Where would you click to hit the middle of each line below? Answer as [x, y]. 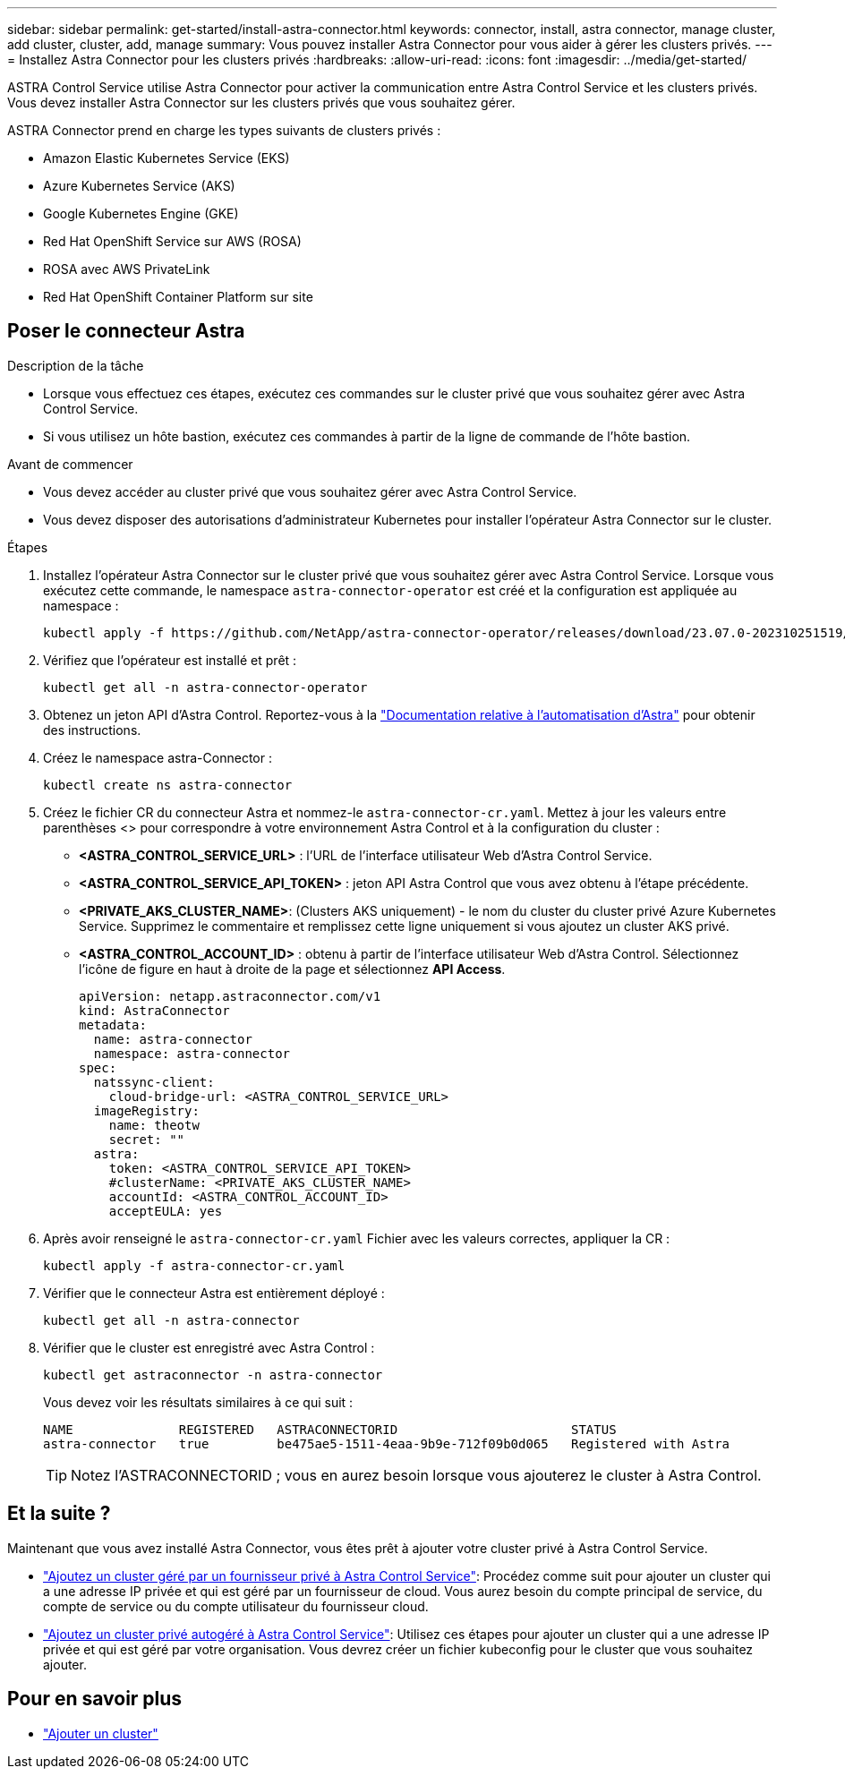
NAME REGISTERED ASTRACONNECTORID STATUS [330, 1429]
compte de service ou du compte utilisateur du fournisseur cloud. [236, 1606]
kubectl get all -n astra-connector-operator [205, 687]
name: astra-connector [173, 1039]
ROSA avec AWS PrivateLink [127, 269]
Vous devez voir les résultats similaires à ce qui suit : [198, 1402]
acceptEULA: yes [166, 1211]
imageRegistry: [146, 1110]
